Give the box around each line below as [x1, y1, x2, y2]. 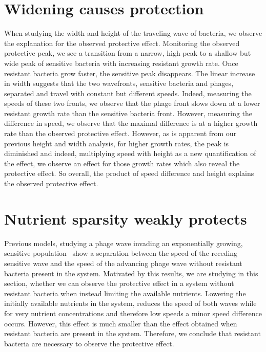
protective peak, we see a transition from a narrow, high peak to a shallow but [4, 48, 251, 58]
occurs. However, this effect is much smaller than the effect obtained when [4, 318, 237, 328]
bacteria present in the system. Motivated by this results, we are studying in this [4, 268, 258, 278]
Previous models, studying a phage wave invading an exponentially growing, [4, 237, 243, 248]
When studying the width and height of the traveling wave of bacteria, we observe [4, 28, 262, 38]
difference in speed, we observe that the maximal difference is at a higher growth [4, 118, 258, 128]
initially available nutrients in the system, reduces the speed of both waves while [4, 298, 257, 309]
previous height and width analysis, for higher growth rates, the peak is [4, 138, 229, 148]
